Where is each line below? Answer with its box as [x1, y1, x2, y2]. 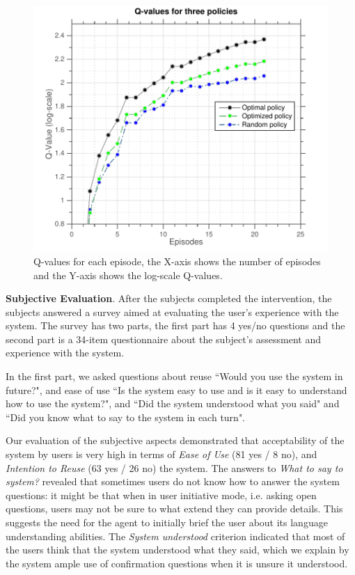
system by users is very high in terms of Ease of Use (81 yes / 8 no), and [6, 447, 317, 462]
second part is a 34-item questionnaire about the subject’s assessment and [6, 331, 322, 346]
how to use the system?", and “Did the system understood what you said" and [6, 396, 340, 411]
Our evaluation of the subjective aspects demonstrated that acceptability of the [6, 433, 345, 448]
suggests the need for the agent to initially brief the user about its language [6, 515, 328, 530]
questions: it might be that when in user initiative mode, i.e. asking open [6, 487, 317, 502]
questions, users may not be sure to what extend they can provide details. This [6, 501, 343, 516]
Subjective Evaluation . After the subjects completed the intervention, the [6, 291, 332, 306]
